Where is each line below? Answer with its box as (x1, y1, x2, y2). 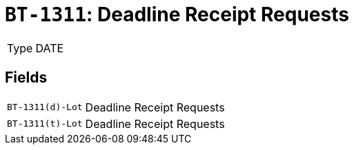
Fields (5, 69, 48, 87)
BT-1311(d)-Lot (7, 102, 83, 113)
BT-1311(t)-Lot (7, 118, 83, 129)
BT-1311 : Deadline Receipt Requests (5, 3, 349, 26)
